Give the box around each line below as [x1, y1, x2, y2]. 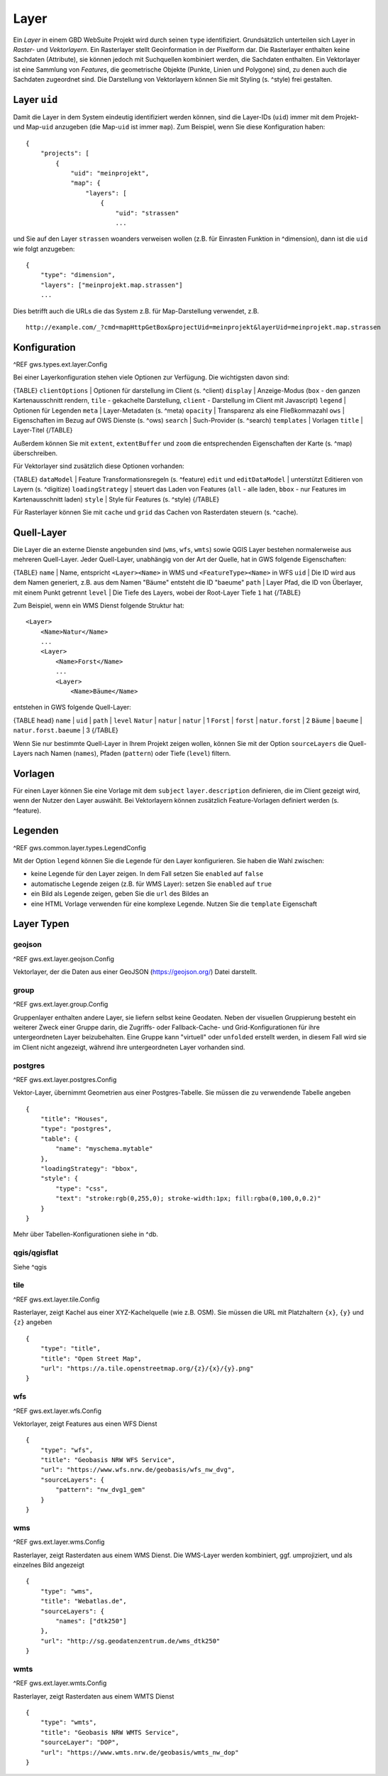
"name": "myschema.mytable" [55, 1144, 153, 1153]
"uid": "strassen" [115, 209, 179, 217]
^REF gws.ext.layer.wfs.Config [13, 1407, 102, 1415]
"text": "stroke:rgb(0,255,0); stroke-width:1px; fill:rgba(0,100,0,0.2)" [55, 1194, 321, 1203]
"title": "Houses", [40, 1115, 109, 1123]
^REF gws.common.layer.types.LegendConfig [13, 843, 147, 852]
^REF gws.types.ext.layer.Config [13, 359, 108, 369]
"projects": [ [40, 149, 90, 158]
